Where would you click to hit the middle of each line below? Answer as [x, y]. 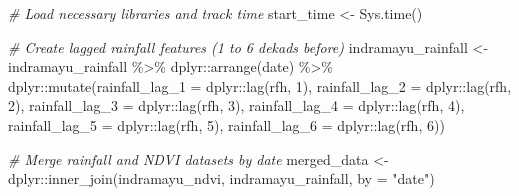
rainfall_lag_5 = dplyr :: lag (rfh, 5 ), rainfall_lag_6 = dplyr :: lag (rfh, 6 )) [226, 124]
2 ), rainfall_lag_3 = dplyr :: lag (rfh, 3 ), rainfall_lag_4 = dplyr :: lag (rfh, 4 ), [236, 105]
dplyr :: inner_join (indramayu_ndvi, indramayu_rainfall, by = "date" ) [221, 178]
